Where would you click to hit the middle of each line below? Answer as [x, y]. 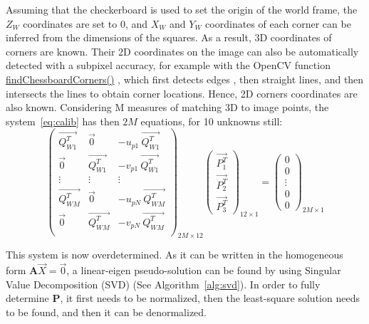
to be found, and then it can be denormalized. [106, 312]
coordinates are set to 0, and [85, 23]
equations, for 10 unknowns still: [212, 121]
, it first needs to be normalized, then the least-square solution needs [210, 298]
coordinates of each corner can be [278, 23]
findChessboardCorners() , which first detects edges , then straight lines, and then [185, 79]
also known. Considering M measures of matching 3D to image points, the [167, 107]
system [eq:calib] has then [63, 121]
